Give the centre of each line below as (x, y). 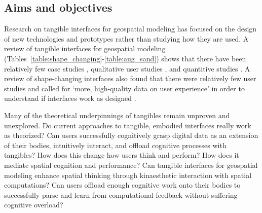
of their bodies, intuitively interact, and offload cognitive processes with (115, 145)
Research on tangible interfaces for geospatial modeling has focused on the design (130, 29)
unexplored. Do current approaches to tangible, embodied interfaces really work (128, 125)
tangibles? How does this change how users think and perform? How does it (122, 155)
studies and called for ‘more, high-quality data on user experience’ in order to (124, 88)
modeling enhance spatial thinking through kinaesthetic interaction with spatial (128, 175)
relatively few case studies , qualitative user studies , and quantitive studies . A (127, 68)
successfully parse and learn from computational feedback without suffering (121, 194)
